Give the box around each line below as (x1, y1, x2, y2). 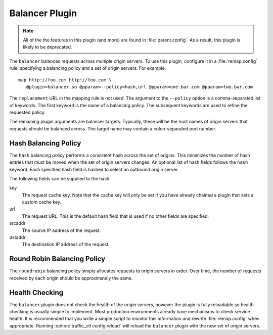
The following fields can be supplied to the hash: (9, 175, 111, 181)
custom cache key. (22, 199, 62, 205)
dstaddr (9, 234, 26, 241)
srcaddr (9, 220, 26, 226)
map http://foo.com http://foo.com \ (18, 77, 112, 83)
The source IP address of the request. (22, 227, 101, 233)
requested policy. (9, 109, 45, 116)
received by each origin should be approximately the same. (9, 275, 133, 281)
